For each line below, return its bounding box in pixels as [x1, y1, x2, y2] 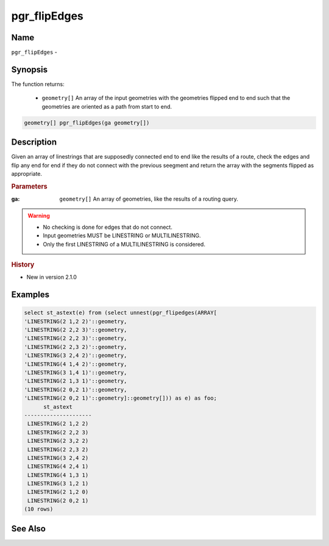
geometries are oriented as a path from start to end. [41, 102, 172, 110]
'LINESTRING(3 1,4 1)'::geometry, [24, 369, 127, 376]
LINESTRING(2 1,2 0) [27, 489, 89, 495]
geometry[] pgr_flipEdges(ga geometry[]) [24, 119, 150, 126]
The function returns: [11, 80, 65, 88]
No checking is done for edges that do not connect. [43, 223, 173, 231]
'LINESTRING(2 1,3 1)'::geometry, [24, 378, 127, 384]
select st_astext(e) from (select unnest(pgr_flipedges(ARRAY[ [24, 309, 218, 317]
